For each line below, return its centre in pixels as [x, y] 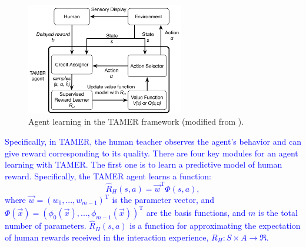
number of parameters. [46, 226]
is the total [278, 213]
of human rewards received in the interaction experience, [107, 237]
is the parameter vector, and [163, 199]
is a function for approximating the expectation [215, 226]
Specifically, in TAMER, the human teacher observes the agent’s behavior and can [153, 141]
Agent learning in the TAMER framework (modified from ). [136, 121]
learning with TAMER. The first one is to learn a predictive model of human [144, 164]
